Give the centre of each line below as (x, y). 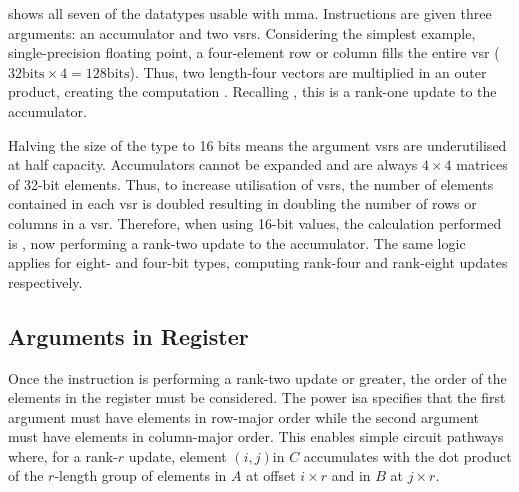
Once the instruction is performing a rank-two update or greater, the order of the (257, 377)
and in (351, 475)
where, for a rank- (63, 455)
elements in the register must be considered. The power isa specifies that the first (257, 397)
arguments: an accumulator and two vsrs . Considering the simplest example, (242, 32)
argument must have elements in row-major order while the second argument (243, 416)
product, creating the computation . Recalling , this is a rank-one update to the (252, 91)
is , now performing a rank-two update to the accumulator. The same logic (237, 242)
